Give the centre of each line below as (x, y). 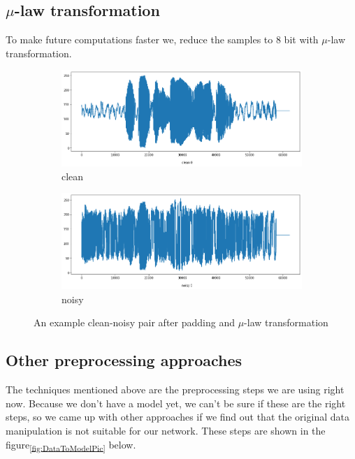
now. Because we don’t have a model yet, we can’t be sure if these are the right (176, 403)
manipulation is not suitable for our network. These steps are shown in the (166, 431)
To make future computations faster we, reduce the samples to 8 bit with (162, 39)
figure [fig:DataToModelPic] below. (71, 445)
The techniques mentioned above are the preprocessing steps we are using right (175, 389)
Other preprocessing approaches (124, 360)
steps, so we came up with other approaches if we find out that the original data (177, 417)
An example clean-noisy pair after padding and (134, 322)
